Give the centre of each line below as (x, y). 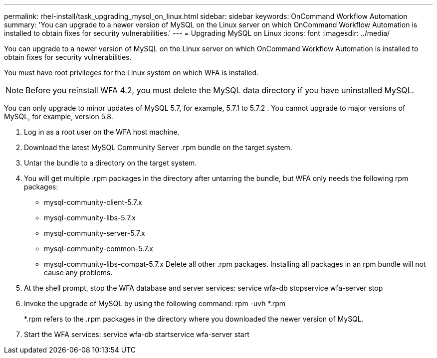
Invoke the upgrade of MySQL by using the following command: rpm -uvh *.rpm (155, 303)
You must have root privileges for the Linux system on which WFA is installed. (131, 73)
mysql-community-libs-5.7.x (90, 218)
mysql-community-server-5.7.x (95, 233)
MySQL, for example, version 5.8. (59, 116)
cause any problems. (78, 272)
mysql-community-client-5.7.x (93, 202)
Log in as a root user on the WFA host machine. (102, 132)
